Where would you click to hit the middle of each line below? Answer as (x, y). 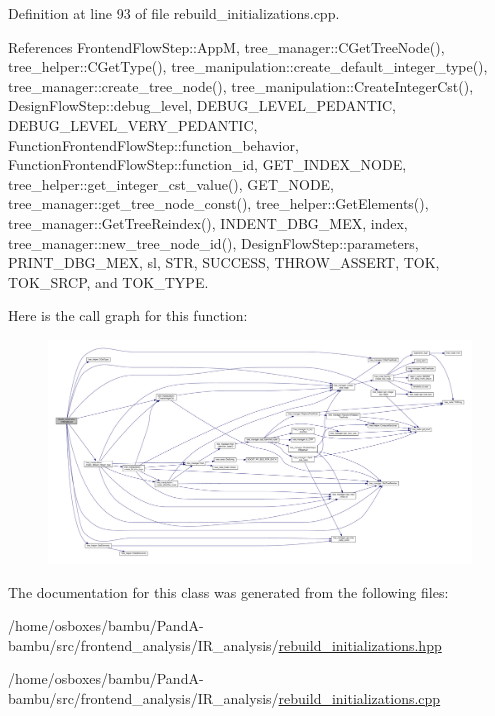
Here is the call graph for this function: (128, 315)
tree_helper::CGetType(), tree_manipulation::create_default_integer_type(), (248, 66)
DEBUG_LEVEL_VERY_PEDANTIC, (133, 124)
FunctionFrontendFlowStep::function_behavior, (153, 144)
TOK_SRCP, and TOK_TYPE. (108, 281)
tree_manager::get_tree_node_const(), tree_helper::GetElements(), (218, 203)
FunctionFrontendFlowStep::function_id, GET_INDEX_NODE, (207, 164)
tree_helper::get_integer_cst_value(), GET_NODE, (171, 183)
